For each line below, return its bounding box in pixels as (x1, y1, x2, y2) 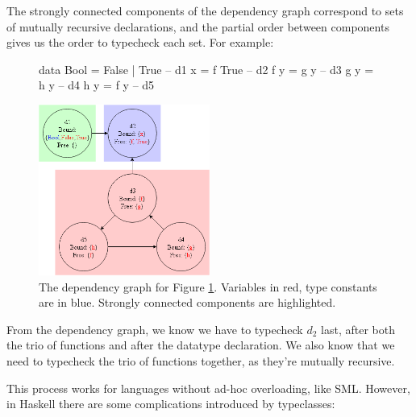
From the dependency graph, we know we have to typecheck (6, 320, 303, 337)
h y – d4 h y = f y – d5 (39, 76, 155, 93)
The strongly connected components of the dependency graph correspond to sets (6, 2, 404, 19)
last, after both (321, 320, 395, 337)
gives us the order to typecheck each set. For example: (6, 34, 274, 51)
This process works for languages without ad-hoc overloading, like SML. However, (6, 379, 410, 396)
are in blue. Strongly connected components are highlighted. (39, 294, 336, 311)
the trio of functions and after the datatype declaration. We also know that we (6, 336, 395, 353)
